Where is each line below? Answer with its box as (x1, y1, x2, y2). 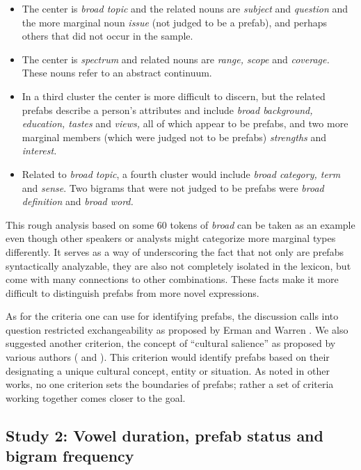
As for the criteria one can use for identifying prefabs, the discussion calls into (6, 309, 339, 323)
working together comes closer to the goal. (6, 390, 186, 405)
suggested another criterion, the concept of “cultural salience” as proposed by (6, 336, 336, 350)
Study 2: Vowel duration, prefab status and (6, 424, 323, 446)
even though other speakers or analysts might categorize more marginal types (6, 231, 336, 245)
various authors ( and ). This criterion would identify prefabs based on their (6, 350, 330, 364)
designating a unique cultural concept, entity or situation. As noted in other (6, 363, 330, 378)
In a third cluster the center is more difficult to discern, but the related (22, 88, 326, 103)
